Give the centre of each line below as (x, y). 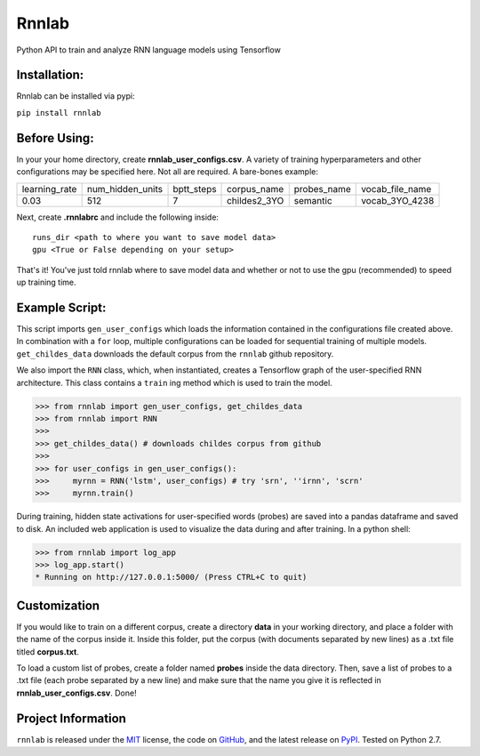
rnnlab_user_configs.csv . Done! (76, 693)
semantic (313, 200)
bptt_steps (195, 189)
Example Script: (61, 307)
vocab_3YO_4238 (398, 200)
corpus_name (256, 189)
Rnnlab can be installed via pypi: (76, 96)
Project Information (71, 718)
